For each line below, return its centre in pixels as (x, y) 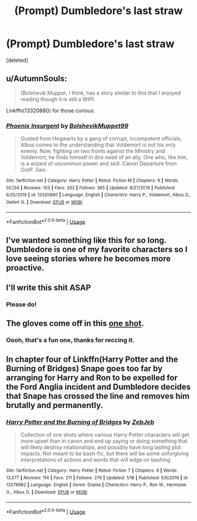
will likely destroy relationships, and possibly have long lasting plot (101, 447)
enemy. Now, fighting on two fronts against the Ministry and (93, 151)
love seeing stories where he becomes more (89, 258)
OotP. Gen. (33, 170)
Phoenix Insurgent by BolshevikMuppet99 (67, 126)
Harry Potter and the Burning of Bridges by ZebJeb (80, 422)
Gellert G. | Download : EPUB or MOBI (44, 202)
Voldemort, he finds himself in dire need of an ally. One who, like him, (104, 158)
